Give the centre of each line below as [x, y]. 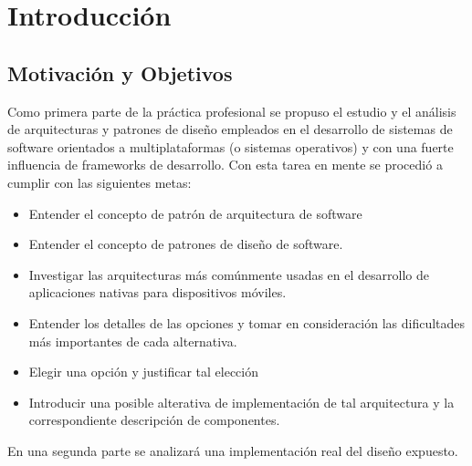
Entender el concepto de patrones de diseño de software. [186, 244]
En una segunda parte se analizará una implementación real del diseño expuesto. [233, 450]
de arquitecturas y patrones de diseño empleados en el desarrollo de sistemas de [230, 129]
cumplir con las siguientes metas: [100, 182]
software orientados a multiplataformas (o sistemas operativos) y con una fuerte [231, 146]
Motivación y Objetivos [120, 72]
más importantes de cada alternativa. [133, 341]
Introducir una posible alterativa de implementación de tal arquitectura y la [241, 402]
